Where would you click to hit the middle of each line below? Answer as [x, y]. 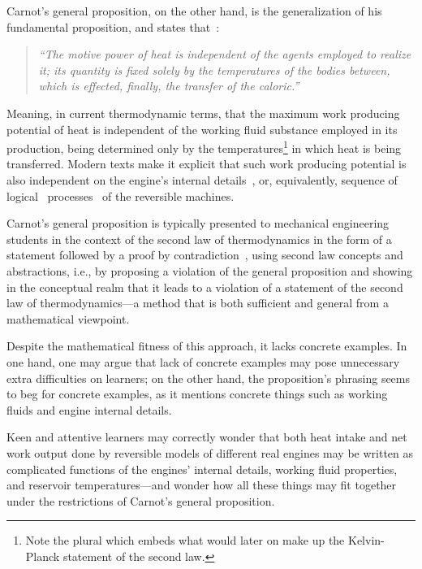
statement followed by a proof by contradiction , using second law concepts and [205, 255]
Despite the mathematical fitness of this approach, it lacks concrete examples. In [207, 346]
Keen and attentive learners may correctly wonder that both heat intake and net [207, 437]
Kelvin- [366, 540]
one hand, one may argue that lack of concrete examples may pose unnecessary [203, 361]
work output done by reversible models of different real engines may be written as [210, 452]
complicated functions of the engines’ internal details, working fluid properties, [202, 469]
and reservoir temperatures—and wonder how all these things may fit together [202, 485]
